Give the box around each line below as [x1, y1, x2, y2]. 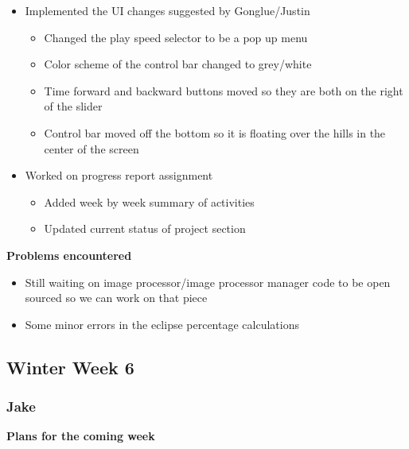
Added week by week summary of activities [44, 193, 255, 210]
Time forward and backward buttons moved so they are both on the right [44, 82, 403, 99]
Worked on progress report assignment [25, 167, 213, 184]
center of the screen [44, 140, 139, 157]
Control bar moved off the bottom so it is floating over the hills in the [44, 124, 386, 141]
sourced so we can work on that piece [25, 289, 208, 306]
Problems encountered [6, 246, 132, 263]
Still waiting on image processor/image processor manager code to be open [25, 273, 391, 290]
